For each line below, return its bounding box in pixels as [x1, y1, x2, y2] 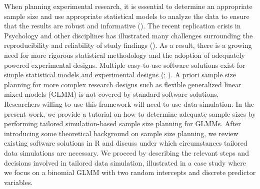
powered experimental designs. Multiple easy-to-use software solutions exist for [4, 59, 245, 70]
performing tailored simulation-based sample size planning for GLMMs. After [4, 118, 241, 129]
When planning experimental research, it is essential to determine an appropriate [4, 1, 252, 11]
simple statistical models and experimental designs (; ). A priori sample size [4, 69, 236, 80]
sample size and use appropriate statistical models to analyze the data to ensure [4, 10, 249, 21]
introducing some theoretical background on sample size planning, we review [4, 128, 238, 138]
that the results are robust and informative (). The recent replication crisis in [4, 20, 241, 31]
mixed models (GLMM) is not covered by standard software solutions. [4, 89, 219, 99]
